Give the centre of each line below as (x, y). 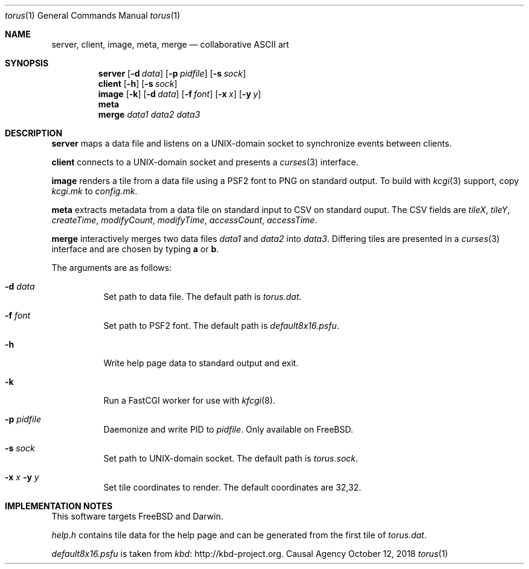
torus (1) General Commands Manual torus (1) (93, 15)
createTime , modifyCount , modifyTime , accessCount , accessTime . (184, 220)
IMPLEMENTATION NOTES (59, 506)
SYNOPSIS (27, 63)
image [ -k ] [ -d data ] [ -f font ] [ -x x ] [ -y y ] (180, 94)
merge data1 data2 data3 (149, 114)
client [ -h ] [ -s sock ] (138, 84)
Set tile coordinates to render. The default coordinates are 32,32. (232, 487)
